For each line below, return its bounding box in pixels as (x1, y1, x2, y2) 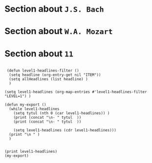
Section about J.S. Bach (4, 3, 104, 15)
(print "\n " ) (9, 132, 40, 137)
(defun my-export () (4, 102, 47, 108)
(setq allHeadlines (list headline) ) (9, 77, 88, 82)
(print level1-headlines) (4, 149, 57, 154)
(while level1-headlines (9, 107, 60, 111)
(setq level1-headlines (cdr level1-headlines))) (13, 128, 117, 133)
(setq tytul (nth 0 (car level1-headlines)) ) (13, 111, 110, 116)
